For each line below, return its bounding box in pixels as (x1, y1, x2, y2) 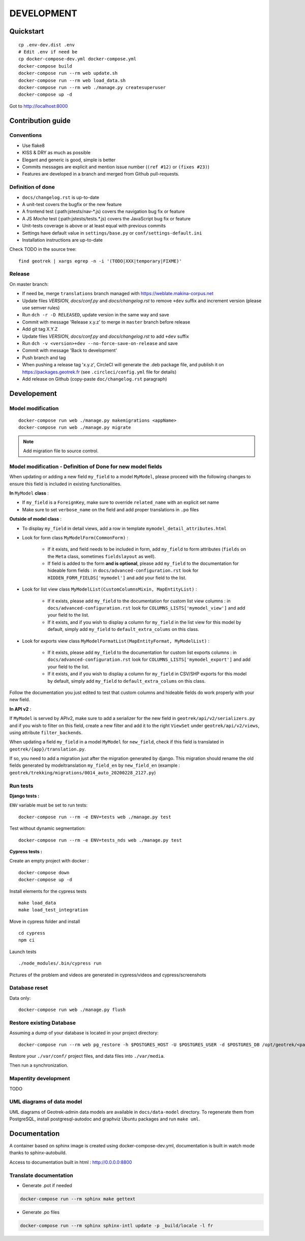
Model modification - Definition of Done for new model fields (9, 463, 162, 470)
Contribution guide (9, 116, 71, 125)
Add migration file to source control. (23, 448, 99, 454)
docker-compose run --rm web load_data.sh (18, 77, 126, 83)
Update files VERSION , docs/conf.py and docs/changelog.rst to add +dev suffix (22, 333, 189, 339)
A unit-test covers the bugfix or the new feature (22, 201, 122, 207)
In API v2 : (9, 706, 32, 712)
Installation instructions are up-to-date (22, 237, 103, 243)
